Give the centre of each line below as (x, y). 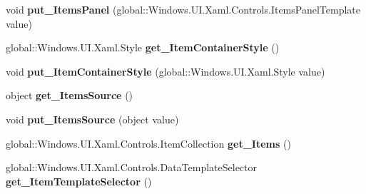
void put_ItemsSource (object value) (92, 119)
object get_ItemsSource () (70, 95)
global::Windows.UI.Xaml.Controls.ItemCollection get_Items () (148, 143)
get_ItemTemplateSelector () (79, 181)
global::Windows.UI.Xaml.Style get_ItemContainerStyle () (143, 47)
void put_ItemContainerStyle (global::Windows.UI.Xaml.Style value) (166, 71)
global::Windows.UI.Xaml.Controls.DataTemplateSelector (132, 167)
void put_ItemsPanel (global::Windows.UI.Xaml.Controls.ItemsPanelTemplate (183, 9)
